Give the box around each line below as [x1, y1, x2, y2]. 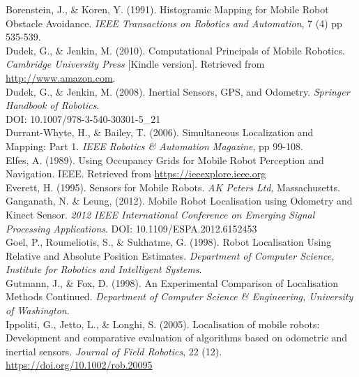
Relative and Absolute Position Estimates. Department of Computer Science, [6, 248, 335, 263]
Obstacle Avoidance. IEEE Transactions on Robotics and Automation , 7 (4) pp [6, 15, 342, 30]
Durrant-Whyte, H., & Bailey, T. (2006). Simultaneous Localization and [6, 125, 314, 140]
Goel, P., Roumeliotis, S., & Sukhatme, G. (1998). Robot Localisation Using [6, 235, 332, 249]
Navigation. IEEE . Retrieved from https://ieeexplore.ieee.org [6, 166, 266, 181]
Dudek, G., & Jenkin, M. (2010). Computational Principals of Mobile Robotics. [6, 43, 345, 57]
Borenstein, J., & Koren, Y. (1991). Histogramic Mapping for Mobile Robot [6, 2, 329, 16]
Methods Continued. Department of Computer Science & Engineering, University [6, 289, 353, 304]
